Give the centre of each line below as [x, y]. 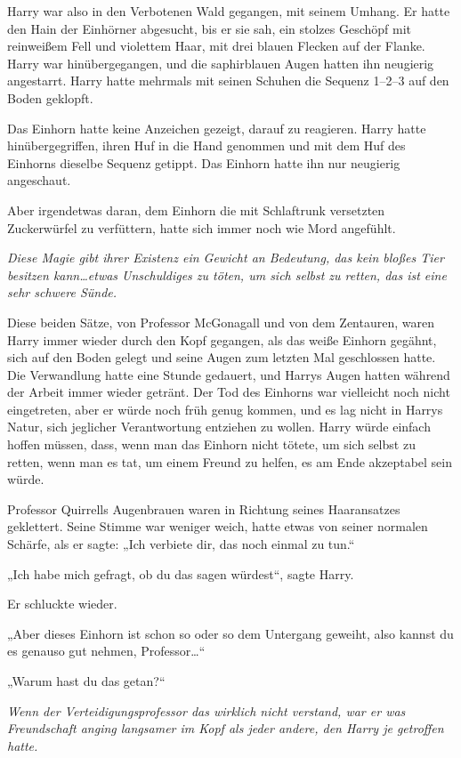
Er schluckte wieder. [62, 604]
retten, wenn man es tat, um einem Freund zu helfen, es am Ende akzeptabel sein [230, 461]
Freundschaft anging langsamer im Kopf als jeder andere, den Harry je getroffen [226, 728]
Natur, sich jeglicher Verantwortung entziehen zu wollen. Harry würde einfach [219, 427]
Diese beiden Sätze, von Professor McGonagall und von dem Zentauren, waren [221, 322]
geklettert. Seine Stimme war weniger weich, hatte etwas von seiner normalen [218, 526]
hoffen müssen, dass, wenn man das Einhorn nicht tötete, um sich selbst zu [211, 444]
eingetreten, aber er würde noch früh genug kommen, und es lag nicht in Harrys [225, 409]
